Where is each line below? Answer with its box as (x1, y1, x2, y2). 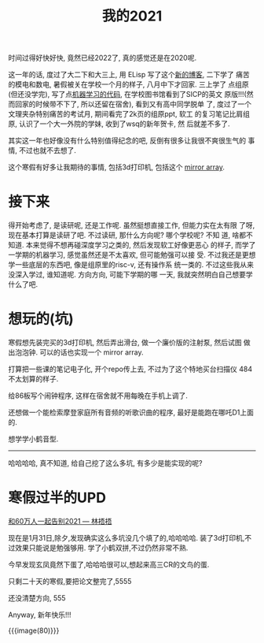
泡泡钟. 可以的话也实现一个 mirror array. (14, 348, 144, 357)
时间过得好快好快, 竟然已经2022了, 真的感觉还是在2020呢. (8, 53, 197, 63)
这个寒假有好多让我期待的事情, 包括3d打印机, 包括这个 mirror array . (8, 162, 225, 172)
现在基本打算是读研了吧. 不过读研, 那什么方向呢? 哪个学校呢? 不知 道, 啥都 (8, 230, 247, 240)
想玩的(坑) (8, 310, 75, 328)
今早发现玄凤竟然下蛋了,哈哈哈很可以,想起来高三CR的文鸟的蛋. (8, 560, 210, 569)
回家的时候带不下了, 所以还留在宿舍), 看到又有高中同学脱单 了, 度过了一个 (14, 99, 251, 109)
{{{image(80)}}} (8, 626, 60, 635)
